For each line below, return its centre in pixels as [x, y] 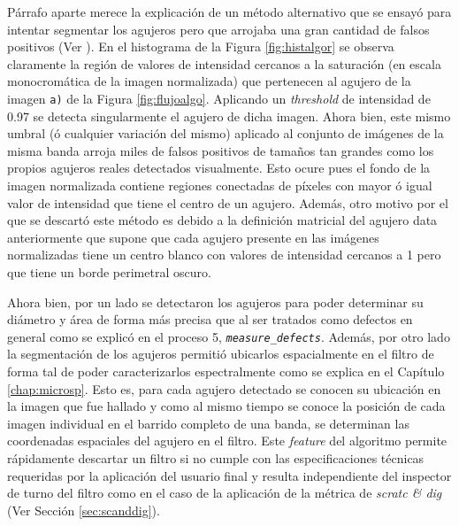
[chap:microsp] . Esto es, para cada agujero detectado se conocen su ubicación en [224, 388]
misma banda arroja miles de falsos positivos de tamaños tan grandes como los [221, 150]
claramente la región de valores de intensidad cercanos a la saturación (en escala [224, 63]
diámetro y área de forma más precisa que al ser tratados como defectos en [210, 319]
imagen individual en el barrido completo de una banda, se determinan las [208, 423]
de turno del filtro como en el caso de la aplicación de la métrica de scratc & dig [225, 493]
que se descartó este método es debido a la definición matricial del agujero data [222, 220]
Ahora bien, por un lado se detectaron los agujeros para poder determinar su [215, 302]
